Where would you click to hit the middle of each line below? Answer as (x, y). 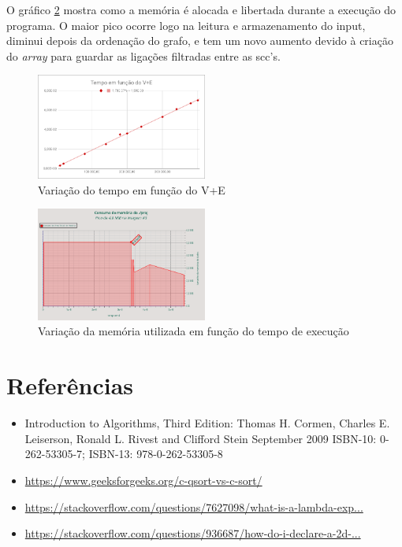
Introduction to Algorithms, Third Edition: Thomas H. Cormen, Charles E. (207, 423)
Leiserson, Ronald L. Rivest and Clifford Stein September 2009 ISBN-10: (201, 438)
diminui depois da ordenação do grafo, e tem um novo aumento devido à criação (200, 41)
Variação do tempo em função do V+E (132, 189)
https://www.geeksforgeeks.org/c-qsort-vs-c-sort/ (143, 480)
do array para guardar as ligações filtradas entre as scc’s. (143, 55)
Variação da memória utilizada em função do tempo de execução (194, 331)
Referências (70, 385)
